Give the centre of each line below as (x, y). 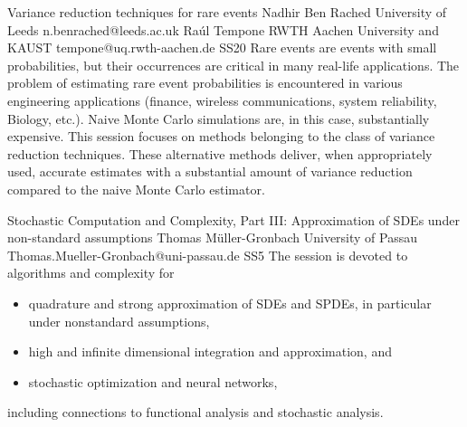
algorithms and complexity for (91, 273)
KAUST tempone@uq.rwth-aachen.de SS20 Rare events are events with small (222, 47)
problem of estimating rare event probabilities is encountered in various (205, 83)
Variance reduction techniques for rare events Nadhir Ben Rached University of (227, 12)
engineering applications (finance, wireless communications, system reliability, (222, 100)
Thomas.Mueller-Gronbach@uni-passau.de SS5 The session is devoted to (208, 255)
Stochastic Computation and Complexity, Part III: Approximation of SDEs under (233, 219)
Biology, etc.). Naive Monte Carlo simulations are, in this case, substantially (219, 118)
